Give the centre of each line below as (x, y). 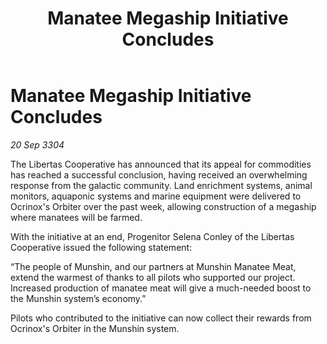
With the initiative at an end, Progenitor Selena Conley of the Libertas (152, 236)
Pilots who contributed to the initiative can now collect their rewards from (161, 318)
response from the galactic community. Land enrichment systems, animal (161, 185)
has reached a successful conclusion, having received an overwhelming (159, 174)
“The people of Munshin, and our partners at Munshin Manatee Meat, (153, 266)
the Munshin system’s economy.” (78, 298)
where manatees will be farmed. (76, 217)
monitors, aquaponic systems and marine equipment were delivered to (156, 196)
